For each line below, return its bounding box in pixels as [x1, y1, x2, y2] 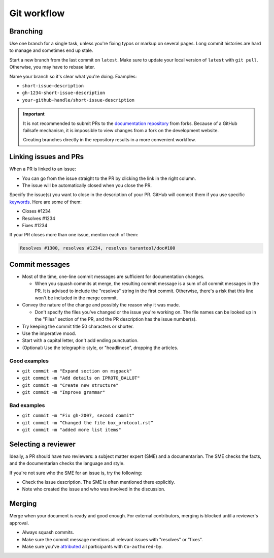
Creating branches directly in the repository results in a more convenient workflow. [23, 137, 196, 143]
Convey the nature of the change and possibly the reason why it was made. [22, 302, 180, 308]
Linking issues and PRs [9, 152, 84, 161]
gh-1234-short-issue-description [22, 90, 106, 96]
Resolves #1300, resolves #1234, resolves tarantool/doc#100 [20, 245, 176, 251]
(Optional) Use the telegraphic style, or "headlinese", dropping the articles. [22, 345, 179, 351]
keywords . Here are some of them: [9, 199, 82, 205]
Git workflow [9, 8, 65, 19]
